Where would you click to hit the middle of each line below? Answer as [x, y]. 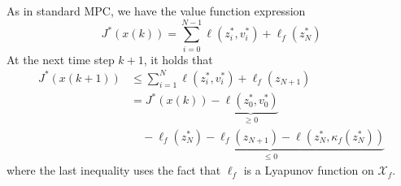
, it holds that [178, 59]
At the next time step [61, 59]
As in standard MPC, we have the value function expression [156, 11]
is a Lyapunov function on [309, 170]
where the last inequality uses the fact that [114, 170]
